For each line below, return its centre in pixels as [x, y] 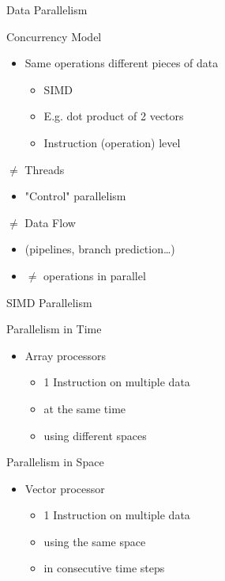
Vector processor [65, 488]
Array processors [66, 355]
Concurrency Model [54, 36]
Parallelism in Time [54, 329]
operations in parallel [95, 275]
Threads [45, 169]
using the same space [95, 541]
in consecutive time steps [104, 568]
